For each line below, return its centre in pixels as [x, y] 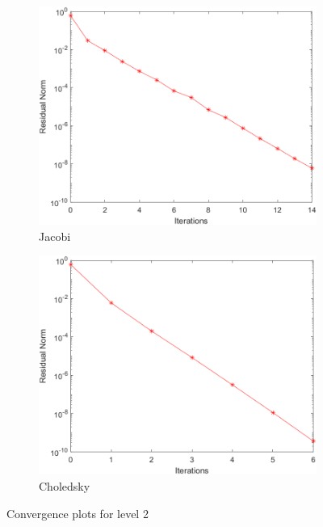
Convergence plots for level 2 [78, 513]
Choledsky [65, 485]
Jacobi [55, 236]
